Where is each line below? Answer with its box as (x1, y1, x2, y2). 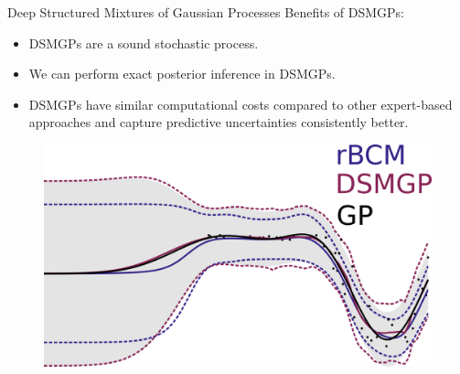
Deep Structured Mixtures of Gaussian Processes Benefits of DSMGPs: (7, 3, 405, 21)
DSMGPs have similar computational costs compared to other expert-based (28, 94, 453, 113)
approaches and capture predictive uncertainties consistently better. (28, 112, 409, 132)
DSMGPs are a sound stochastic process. (28, 33, 259, 52)
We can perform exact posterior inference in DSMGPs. (28, 64, 336, 83)
